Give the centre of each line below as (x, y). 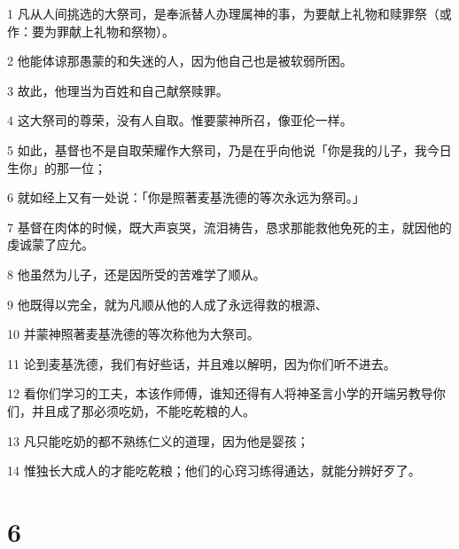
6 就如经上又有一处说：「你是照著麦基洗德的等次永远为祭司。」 (186, 197)
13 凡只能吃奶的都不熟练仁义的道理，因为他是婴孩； (158, 440)
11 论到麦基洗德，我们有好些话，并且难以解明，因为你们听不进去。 (202, 363)
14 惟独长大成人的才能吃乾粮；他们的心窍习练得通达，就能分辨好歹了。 (214, 471)
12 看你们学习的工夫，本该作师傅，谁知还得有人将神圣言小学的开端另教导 (220, 393)
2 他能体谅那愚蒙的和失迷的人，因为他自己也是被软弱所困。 (180, 61)
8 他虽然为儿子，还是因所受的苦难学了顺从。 (136, 274)
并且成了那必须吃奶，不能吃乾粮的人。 (143, 410)
